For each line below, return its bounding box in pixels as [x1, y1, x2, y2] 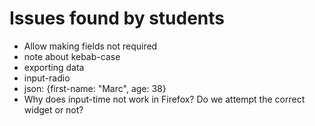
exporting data [23, 61, 85, 73]
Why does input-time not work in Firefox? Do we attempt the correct [23, 93, 306, 105]
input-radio [23, 72, 71, 84]
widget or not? [23, 103, 84, 116]
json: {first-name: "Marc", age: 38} [23, 82, 167, 94]
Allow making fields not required [23, 40, 158, 52]
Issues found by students [9, 7, 225, 30]
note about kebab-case [23, 50, 121, 62]
